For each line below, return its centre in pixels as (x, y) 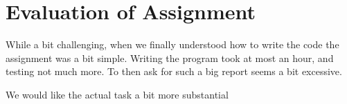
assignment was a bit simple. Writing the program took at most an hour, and (170, 58)
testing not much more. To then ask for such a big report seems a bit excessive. (174, 71)
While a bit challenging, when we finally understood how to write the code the (172, 44)
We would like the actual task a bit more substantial (117, 94)
